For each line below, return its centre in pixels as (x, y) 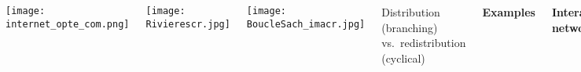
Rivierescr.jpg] (188, 24)
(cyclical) (403, 58)
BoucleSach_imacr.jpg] (306, 24)
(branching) (410, 27)
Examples (509, 12)
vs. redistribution (424, 43)
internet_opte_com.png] (68, 24)
